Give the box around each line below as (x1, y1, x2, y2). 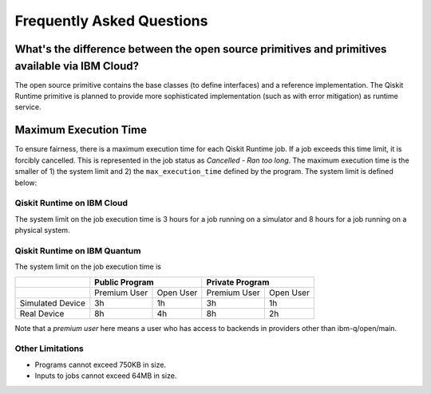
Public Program (94, 276, 155, 287)
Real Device (19, 308, 65, 319)
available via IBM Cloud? (14, 59, 140, 73)
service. (14, 102, 42, 112)
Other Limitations (14, 343, 84, 354)
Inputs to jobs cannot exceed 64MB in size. (34, 371, 177, 380)
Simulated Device (19, 297, 85, 309)
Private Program (206, 276, 270, 287)
